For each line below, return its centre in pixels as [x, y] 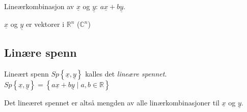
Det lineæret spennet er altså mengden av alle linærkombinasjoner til [112, 102]
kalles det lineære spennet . [126, 73]
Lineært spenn [26, 73]
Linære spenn [40, 52]
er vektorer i [45, 24]
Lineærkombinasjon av [39, 6]
